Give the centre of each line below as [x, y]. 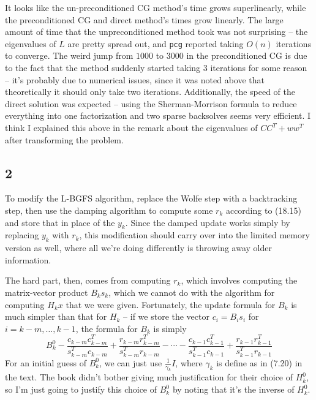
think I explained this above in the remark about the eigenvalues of [131, 127]
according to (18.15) [263, 210]
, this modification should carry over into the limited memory [194, 235]
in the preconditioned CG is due [247, 55]
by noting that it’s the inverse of [233, 389]
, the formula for [107, 328]
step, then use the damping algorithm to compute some [109, 210]
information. [28, 259]
